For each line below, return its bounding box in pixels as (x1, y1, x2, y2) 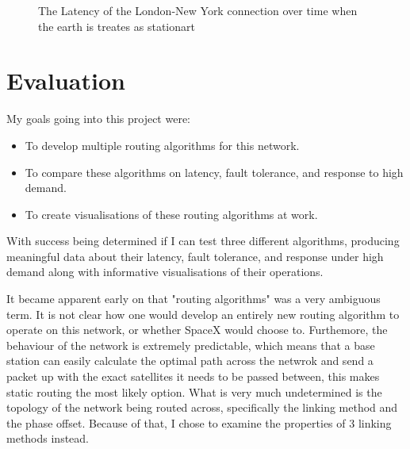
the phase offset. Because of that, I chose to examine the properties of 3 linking (6, 414, 392, 431)
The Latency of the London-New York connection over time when (38, 2, 358, 18)
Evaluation (6, 64, 125, 97)
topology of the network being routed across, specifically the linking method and (6, 399, 398, 416)
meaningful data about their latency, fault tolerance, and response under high (6, 248, 384, 264)
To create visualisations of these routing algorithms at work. (25, 205, 318, 222)
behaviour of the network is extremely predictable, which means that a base (6, 336, 375, 353)
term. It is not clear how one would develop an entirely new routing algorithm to (6, 305, 400, 322)
